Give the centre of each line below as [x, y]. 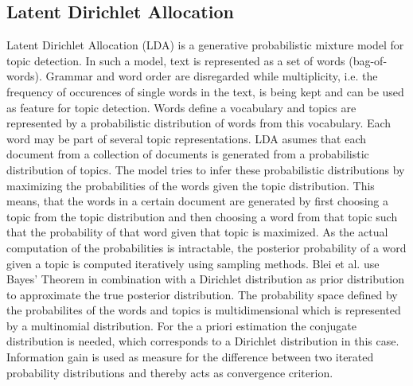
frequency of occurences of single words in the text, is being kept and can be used [205, 91]
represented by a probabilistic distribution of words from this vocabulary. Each [199, 123]
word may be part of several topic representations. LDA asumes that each [187, 138]
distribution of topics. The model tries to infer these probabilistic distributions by [206, 169]
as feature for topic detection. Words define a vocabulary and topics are [181, 107]
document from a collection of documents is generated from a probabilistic [188, 154]
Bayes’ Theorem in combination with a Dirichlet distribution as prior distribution [205, 279]
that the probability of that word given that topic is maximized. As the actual [197, 232]
